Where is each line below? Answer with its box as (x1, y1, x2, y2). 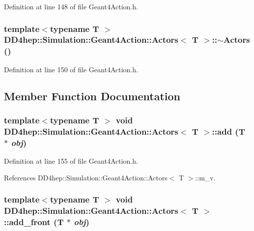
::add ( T (212, 125, 245, 137)
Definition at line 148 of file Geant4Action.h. (4, 1, 138, 11)
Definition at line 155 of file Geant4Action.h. (4, 156, 138, 166)
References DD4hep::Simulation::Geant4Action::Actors (4, 172, 168, 182)
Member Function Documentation (4, 88, 181, 103)
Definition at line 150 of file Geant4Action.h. (4, 64, 138, 74)
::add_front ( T (4, 216, 64, 228)
